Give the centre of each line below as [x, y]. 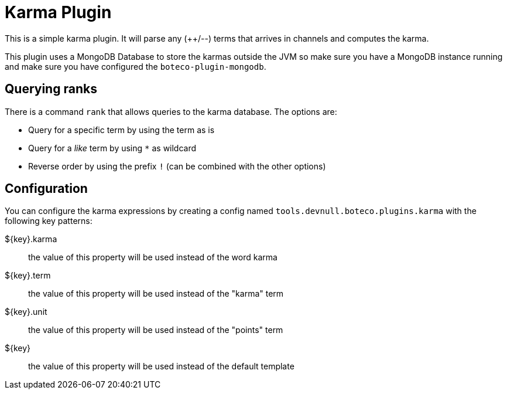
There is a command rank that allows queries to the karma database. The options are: [171, 111]
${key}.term [28, 276]
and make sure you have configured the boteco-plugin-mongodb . [136, 66]
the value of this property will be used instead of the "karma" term [156, 294]
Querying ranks [51, 89]
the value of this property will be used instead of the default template [161, 366]
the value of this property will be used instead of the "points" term [156, 330]
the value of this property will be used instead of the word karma [153, 257]
